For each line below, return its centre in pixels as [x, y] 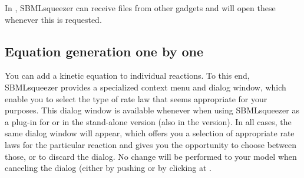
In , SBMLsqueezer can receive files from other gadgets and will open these [140, 8]
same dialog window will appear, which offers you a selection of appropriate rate [150, 133]
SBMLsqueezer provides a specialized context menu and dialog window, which [146, 87]
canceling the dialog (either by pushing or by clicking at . [108, 168]
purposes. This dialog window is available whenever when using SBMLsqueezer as [152, 110]
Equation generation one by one [104, 51]
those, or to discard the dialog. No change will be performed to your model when [151, 156]
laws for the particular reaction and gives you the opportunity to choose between [151, 144]
